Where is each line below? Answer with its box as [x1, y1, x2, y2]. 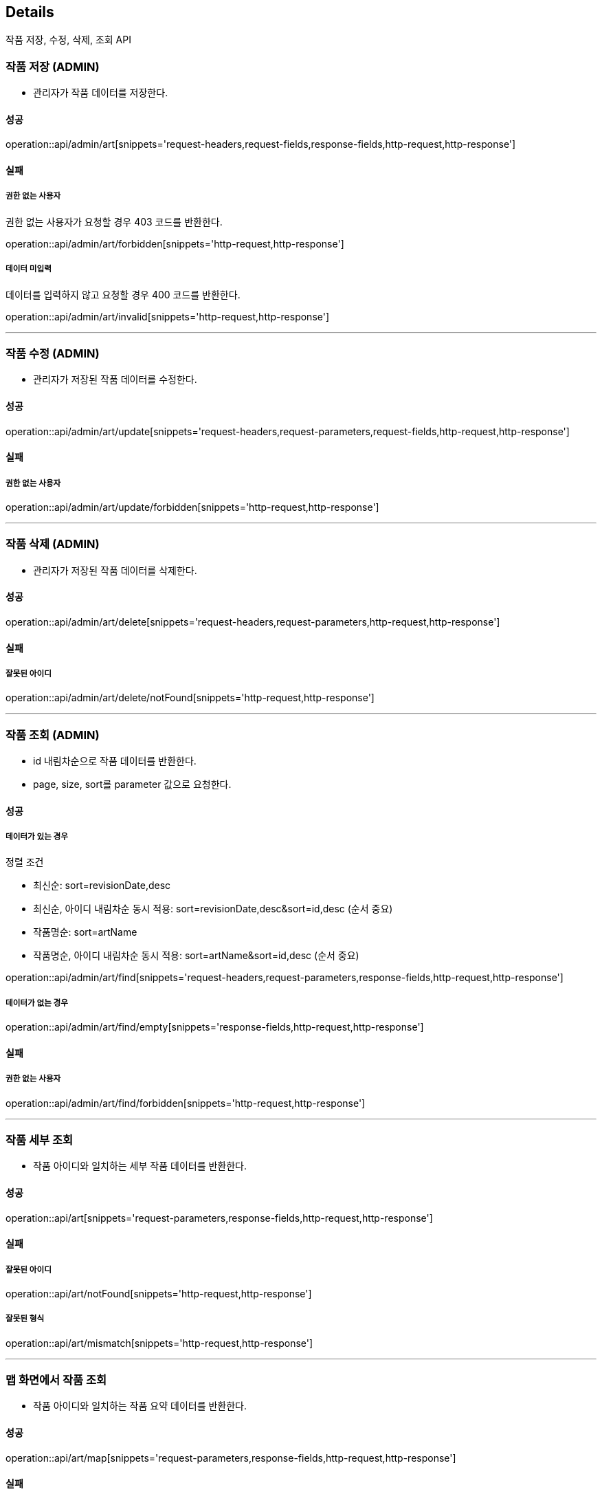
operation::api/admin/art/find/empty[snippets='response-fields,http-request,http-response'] [5, 1021, 424, 1033]
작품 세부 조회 [5, 1132, 74, 1147]
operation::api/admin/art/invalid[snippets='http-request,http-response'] [5, 310, 330, 322]
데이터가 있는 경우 [5, 832, 68, 842]
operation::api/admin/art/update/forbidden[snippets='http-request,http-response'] [5, 501, 379, 513]
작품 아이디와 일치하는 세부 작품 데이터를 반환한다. [33, 1160, 247, 1172]
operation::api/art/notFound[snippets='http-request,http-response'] [5, 1287, 312, 1299]
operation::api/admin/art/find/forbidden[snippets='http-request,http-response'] [5, 1097, 366, 1109]
